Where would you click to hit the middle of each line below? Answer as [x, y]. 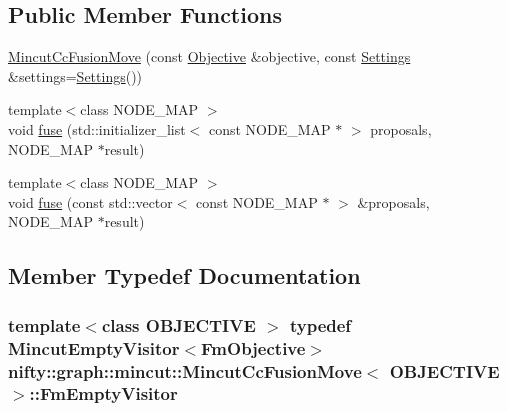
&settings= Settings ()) [75, 75]
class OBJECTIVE [178, 324]
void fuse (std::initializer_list [97, 128]
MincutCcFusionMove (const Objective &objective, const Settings [209, 56]
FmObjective [253, 347]
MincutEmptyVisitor [94, 347]
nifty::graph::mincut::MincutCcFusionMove [185, 370]
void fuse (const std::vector [90, 201]
